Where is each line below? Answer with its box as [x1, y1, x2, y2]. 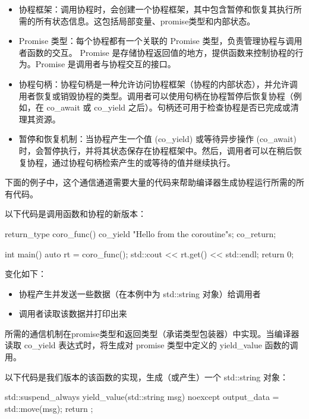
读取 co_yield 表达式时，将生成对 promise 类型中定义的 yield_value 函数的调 [5, 339, 298, 351]
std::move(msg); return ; [5, 402, 93, 414]
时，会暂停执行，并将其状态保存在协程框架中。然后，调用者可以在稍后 [18, 144, 294, 156]
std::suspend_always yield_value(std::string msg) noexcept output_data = [5, 390, 279, 403]
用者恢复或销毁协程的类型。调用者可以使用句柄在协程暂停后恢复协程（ [18, 89, 294, 102]
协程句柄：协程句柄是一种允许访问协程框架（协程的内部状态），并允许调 [18, 77, 298, 90]
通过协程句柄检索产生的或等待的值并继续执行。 [52, 156, 235, 168]
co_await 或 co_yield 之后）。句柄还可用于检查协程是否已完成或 [46, 101, 291, 114]
